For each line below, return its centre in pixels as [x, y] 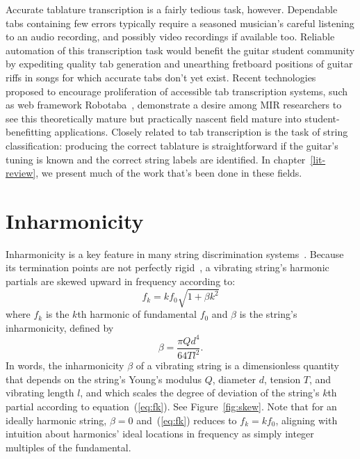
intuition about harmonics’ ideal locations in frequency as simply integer [160, 434]
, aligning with [306, 420]
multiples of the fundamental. [68, 447]
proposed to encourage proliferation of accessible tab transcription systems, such [177, 91]
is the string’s [268, 314]
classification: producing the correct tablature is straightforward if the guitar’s [172, 145]
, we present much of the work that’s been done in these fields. [169, 173]
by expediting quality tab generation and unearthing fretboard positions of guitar [179, 64]
